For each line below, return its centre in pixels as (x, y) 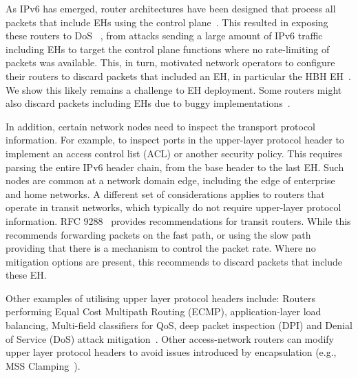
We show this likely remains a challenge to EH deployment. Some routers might (174, 89)
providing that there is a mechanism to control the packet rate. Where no (161, 248)
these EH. (26, 275)
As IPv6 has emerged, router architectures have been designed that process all (171, 8)
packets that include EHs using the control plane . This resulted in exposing (167, 22)
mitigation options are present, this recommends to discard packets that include (174, 261)
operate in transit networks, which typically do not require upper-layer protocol (173, 207)
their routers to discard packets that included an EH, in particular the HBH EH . (178, 76)
